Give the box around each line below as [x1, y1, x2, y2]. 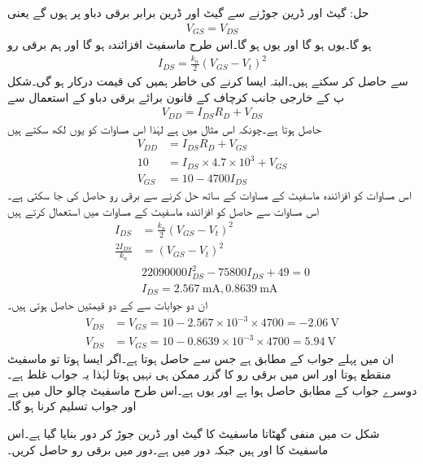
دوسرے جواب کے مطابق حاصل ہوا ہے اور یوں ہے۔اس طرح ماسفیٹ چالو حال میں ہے [7, 381, 417, 398]
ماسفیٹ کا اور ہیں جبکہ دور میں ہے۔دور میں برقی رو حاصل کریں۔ [7, 440, 329, 457]
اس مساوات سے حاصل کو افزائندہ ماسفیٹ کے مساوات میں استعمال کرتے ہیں [7, 202, 320, 219]
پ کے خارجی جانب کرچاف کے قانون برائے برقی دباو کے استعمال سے [7, 88, 345, 105]
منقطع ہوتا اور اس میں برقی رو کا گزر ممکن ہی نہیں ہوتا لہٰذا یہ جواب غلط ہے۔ [7, 366, 391, 383]
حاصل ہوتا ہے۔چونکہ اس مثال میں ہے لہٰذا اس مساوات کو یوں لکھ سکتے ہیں [7, 120, 321, 137]
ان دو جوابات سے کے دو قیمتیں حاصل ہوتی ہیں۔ [7, 296, 208, 313]
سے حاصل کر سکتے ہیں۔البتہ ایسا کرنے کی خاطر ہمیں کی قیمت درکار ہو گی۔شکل [7, 72, 408, 90]
